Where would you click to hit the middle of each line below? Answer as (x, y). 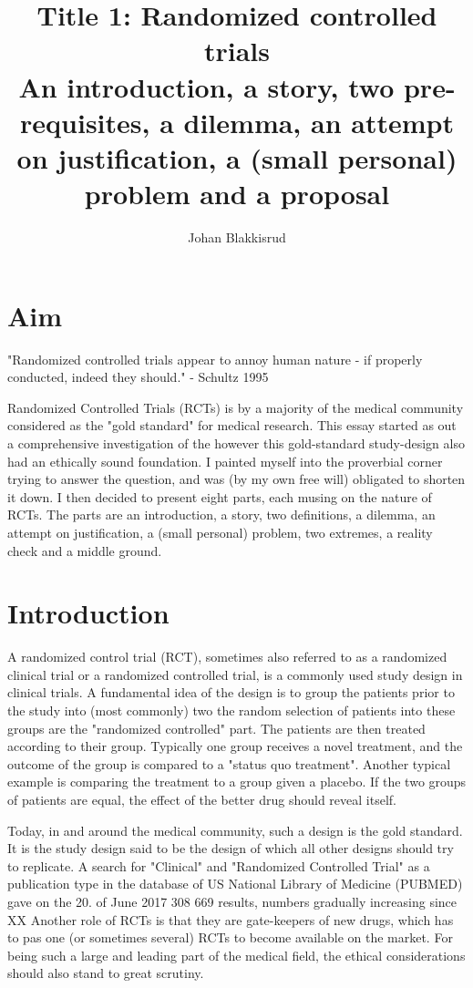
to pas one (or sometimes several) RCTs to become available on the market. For (230, 937)
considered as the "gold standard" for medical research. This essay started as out (232, 425)
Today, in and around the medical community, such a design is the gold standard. (235, 830)
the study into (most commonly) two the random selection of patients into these (231, 710)
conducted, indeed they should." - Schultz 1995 (138, 377)
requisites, (85, 122)
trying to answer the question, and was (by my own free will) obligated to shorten (236, 479)
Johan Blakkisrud (237, 237)
